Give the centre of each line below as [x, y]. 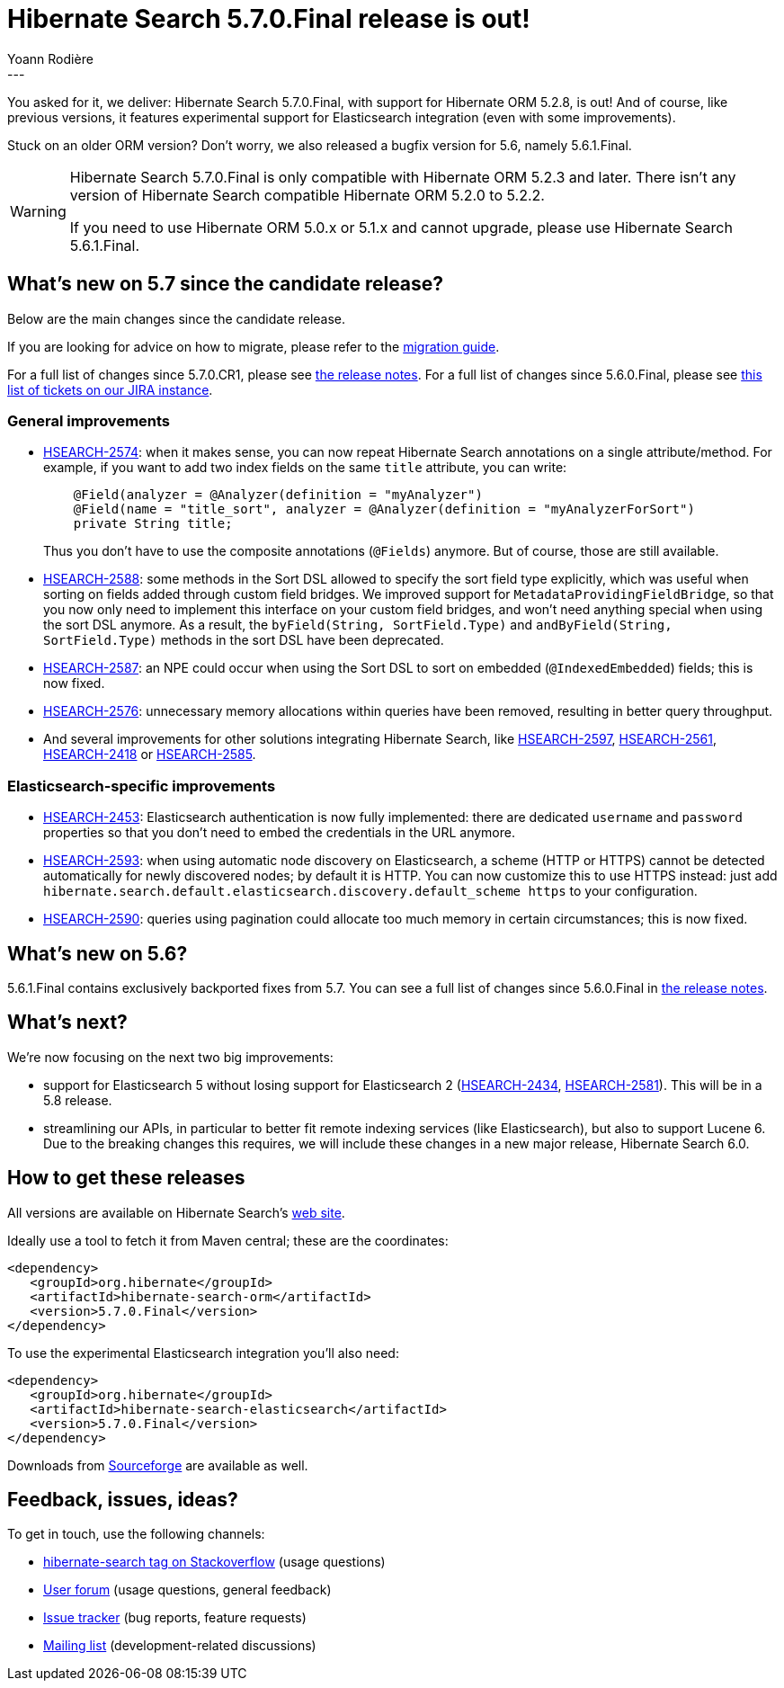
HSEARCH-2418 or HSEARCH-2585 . [150, 755]
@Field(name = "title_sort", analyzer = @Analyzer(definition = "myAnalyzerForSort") [384, 509]
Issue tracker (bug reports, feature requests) [175, 1618]
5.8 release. [78, 1100]
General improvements [89, 420]
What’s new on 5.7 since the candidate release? [226, 284]
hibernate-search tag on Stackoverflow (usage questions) [214, 1562]
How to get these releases [126, 1178]
